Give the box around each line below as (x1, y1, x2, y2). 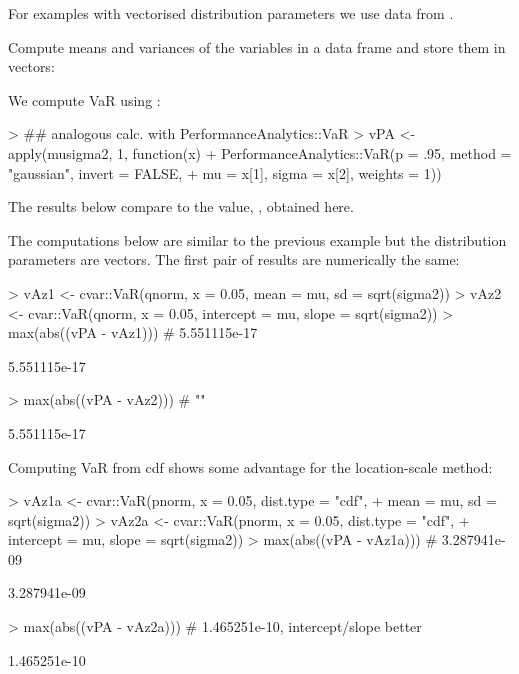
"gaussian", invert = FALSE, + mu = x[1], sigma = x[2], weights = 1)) (8, 162, 442, 183)
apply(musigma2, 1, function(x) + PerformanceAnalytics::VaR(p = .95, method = (8, 142, 512, 163)
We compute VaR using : (8, 89, 161, 110)
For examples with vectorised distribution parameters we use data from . (8, 3, 454, 23)
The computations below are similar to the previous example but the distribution (8, 229, 507, 250)
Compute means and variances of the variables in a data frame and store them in (8, 36, 506, 57)
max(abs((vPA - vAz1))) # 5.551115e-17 (8, 322, 258, 343)
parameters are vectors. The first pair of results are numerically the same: (8, 249, 460, 270)
